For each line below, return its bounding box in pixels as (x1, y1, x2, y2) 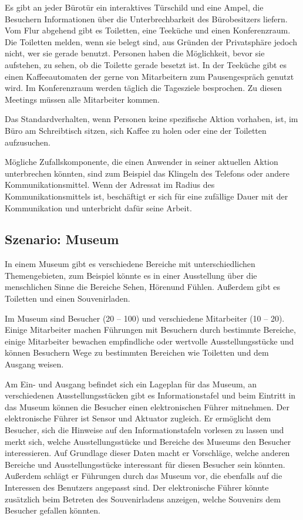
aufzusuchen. (5, 136, 51, 148)
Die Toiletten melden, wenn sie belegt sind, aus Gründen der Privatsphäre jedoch (5, 35, 297, 48)
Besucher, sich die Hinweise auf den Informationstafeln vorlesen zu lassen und (5, 424, 284, 436)
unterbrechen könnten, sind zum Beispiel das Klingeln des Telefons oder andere (5, 167, 289, 179)
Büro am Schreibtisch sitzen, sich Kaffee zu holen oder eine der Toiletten (5, 124, 267, 136)
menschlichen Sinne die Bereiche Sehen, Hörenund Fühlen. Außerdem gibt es (5, 281, 280, 293)
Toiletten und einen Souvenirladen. (5, 292, 130, 305)
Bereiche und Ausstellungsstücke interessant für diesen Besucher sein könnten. (5, 458, 285, 470)
